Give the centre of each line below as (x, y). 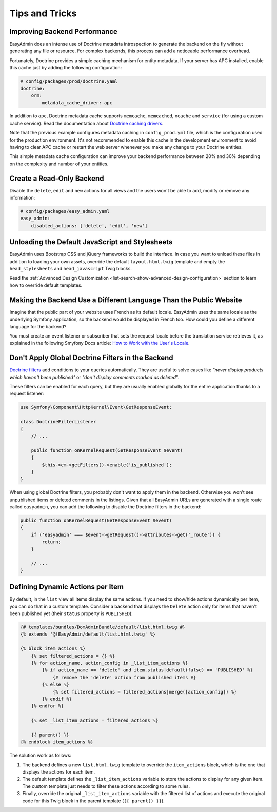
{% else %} (55, 685)
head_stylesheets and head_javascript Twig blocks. (71, 269)
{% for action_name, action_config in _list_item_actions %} (110, 663)
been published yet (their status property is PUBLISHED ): (71, 613)
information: (22, 198)
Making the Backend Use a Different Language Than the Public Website (126, 300)
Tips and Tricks (43, 13)
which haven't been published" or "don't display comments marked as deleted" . (94, 377)
